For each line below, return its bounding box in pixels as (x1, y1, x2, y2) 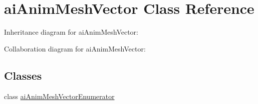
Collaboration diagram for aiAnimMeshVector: (4, 43, 146, 53)
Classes (4, 67, 42, 83)
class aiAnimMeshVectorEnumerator (4, 91, 115, 101)
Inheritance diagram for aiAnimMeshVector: (4, 27, 138, 37)
